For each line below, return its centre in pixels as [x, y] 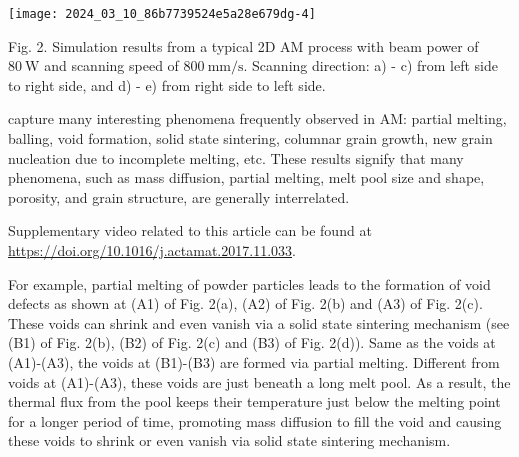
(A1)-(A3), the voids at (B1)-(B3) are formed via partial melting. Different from [254, 361]
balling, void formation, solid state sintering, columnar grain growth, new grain [250, 138]
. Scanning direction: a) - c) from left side [371, 65]
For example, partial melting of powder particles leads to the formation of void [249, 283]
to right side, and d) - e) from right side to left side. [167, 84]
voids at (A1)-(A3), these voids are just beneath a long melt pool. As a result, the [259, 381]
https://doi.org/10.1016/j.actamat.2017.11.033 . [152, 250]
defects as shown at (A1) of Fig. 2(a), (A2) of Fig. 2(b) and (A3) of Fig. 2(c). [245, 303]
